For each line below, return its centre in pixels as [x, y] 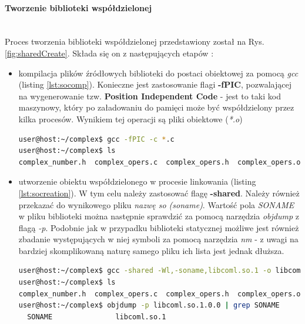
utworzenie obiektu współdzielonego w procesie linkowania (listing [137, 181]
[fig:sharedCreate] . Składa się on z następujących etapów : [109, 53]
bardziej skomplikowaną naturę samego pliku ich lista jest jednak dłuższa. [151, 250]
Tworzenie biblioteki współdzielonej [78, 7]
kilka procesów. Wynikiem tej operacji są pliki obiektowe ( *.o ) [130, 118]
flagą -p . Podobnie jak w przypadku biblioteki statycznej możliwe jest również [159, 227]
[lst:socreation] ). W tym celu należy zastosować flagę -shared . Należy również [159, 193]
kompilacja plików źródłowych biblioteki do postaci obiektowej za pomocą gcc [158, 73]
